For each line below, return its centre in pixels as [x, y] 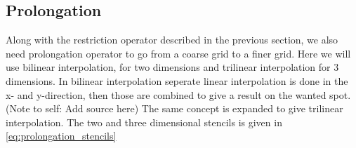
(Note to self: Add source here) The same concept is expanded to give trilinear [174, 108]
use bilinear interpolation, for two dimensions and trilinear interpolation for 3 [172, 67]
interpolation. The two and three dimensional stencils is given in [144, 122]
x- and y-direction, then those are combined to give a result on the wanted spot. [178, 94]
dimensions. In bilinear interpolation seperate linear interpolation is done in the [177, 80]
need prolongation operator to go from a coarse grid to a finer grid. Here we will [178, 53]
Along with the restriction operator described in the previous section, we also [172, 40]
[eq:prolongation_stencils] [61, 136]
